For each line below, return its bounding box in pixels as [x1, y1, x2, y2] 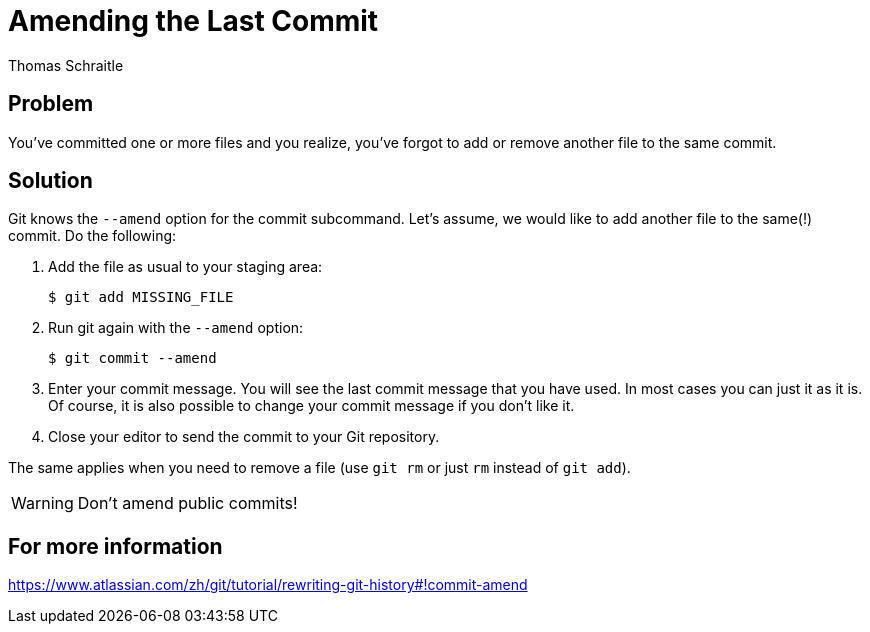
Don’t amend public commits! [77, 493, 298, 514]
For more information [8, 533, 223, 559]
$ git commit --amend [48, 350, 217, 367]
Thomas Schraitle [8, 56, 124, 74]
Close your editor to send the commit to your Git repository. [48, 428, 440, 446]
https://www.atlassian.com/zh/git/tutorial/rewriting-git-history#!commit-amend [8, 576, 528, 594]
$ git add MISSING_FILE [48, 289, 234, 306]
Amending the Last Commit [8, 4, 379, 38]
